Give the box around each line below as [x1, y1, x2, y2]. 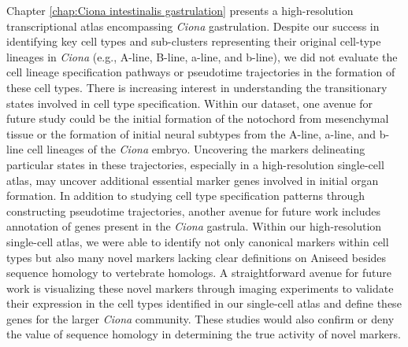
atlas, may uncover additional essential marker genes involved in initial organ [6, 172, 379, 188]
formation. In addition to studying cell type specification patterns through [6, 187, 365, 204]
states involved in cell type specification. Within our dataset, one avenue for [6, 94, 373, 111]
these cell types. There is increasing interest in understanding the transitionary [6, 79, 388, 95]
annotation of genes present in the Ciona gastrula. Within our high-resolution [6, 218, 382, 234]
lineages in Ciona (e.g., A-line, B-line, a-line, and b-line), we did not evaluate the [6, 48, 398, 65]
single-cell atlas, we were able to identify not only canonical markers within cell [6, 233, 389, 249]
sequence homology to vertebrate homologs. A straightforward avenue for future [6, 264, 391, 281]
